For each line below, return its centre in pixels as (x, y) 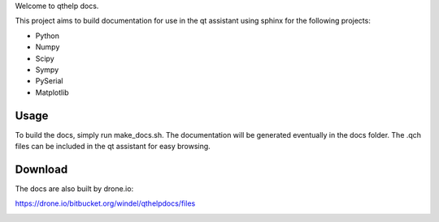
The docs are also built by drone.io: (74, 188)
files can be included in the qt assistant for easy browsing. (113, 147)
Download (41, 169)
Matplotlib (52, 92)
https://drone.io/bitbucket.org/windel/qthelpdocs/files (105, 203)
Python (48, 36)
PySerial (50, 81)
